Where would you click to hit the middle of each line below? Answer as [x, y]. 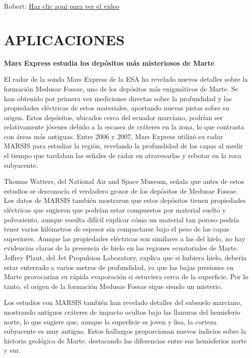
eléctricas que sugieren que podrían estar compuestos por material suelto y [115, 210]
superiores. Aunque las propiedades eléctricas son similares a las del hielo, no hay [125, 238]
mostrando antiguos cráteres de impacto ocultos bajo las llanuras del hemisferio [122, 312]
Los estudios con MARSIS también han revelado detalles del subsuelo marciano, [123, 302]
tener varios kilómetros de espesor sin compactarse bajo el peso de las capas [117, 229]
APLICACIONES [64, 39]
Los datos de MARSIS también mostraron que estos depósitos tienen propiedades [125, 200]
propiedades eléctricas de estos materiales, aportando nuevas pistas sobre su [117, 108]
